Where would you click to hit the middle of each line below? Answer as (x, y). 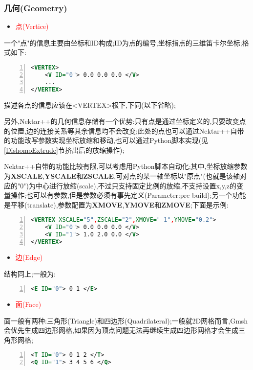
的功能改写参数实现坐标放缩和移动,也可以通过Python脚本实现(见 (106, 140)
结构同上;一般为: (30, 273)
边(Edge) (29, 257)
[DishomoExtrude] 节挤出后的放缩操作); (64, 150)
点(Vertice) (32, 26)
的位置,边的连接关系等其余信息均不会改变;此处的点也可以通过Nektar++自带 (124, 130)
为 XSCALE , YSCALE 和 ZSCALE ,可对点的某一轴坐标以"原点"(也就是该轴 (122, 176)
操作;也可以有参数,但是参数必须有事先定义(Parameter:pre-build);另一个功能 (128, 195)
